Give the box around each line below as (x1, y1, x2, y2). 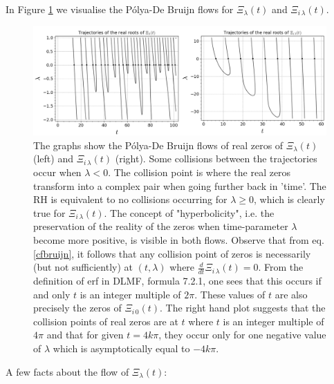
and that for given (46, 327, 124, 342)
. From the (258, 260, 304, 274)
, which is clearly (254, 192, 325, 207)
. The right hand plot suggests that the (160, 300, 326, 315)
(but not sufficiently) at (33, 260, 133, 274)
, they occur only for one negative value (158, 327, 326, 342)
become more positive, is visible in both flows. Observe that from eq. (33, 232, 324, 247)
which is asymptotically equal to (53, 340, 190, 355)
